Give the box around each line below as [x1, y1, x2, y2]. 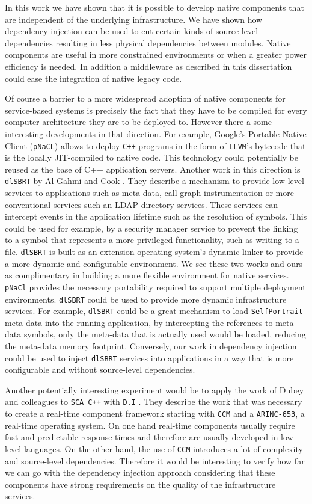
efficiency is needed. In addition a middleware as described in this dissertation [5, 60, 292, 72]
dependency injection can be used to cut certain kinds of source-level [5, 25, 258, 37]
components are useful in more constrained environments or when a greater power [5, 48, 307, 61]
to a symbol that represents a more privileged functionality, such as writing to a [5, 233, 299, 246]
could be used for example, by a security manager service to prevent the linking [5, 221, 298, 234]
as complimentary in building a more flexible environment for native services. [5, 269, 289, 281]
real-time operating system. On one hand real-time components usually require [5, 419, 295, 431]
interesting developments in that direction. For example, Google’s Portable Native [5, 127, 307, 140]
